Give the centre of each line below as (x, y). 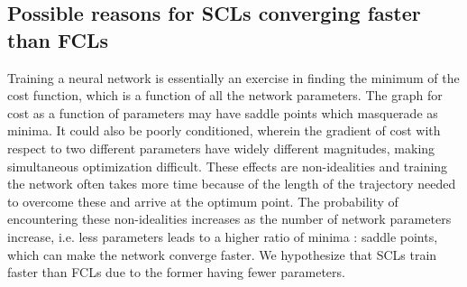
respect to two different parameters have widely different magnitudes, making (221, 148)
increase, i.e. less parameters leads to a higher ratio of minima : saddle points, (223, 236)
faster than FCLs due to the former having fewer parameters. (176, 272)
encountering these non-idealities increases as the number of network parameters (229, 219)
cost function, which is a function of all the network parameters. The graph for (225, 95)
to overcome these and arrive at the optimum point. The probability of (203, 201)
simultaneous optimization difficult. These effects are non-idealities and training (228, 166)
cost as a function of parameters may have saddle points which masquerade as (223, 112)
